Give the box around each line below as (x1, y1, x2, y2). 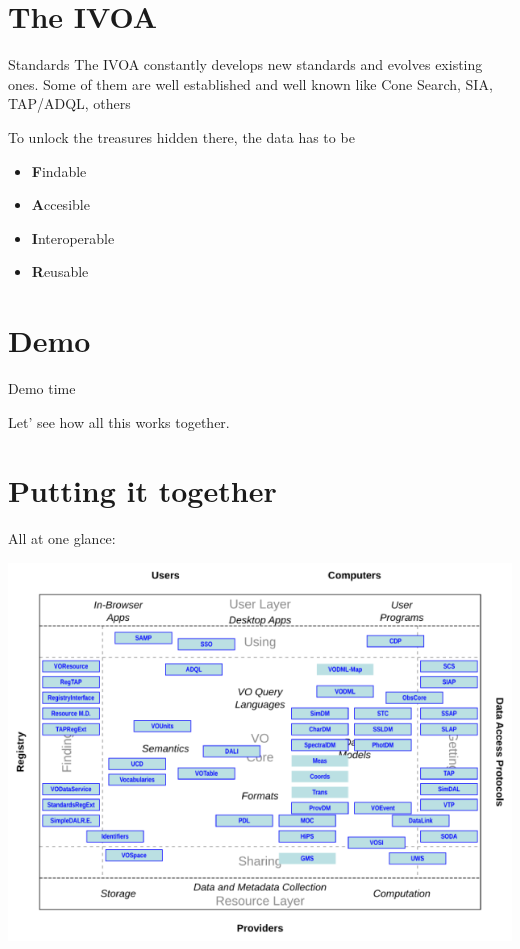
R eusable (31, 261, 89, 282)
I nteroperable (31, 227, 115, 248)
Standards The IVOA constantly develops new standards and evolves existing (8, 54, 483, 75)
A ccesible (31, 194, 90, 215)
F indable (31, 160, 87, 181)
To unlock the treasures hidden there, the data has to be (8, 126, 355, 147)
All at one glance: (8, 528, 116, 549)
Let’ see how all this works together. (8, 411, 230, 432)
